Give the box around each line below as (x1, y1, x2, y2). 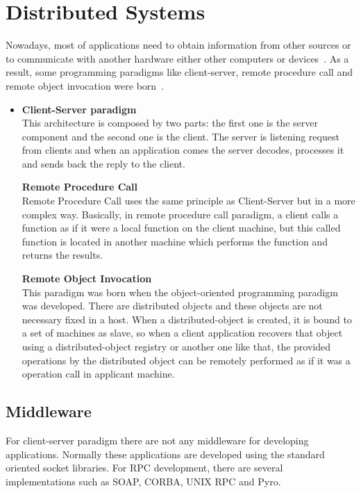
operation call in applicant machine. (22, 366, 175, 381)
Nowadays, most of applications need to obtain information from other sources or (6, 38, 351, 52)
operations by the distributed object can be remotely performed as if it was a (22, 353, 351, 367)
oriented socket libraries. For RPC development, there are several (6, 460, 283, 475)
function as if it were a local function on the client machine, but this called (22, 220, 341, 235)
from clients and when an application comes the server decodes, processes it (22, 143, 344, 157)
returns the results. (22, 248, 103, 262)
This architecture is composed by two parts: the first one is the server (22, 115, 318, 130)
